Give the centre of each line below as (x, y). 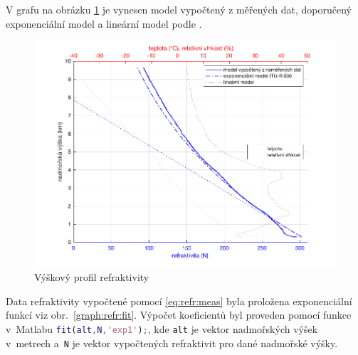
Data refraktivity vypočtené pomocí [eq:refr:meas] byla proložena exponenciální (179, 301)
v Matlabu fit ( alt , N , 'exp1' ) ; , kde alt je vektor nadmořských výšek (162, 328)
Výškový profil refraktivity (92, 277)
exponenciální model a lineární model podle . (104, 23)
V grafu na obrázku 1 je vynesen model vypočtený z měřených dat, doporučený (179, 9)
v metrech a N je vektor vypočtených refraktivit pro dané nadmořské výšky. (172, 343)
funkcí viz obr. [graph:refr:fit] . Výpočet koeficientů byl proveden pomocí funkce (179, 315)
